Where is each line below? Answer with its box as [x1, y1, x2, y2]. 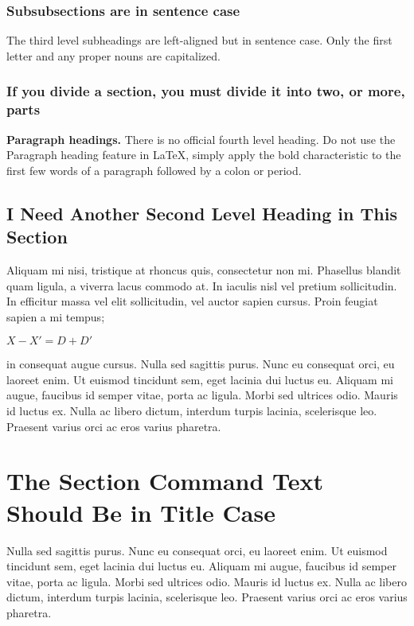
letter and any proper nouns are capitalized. [6, 47, 221, 64]
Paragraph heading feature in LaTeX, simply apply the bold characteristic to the [6, 146, 401, 163]
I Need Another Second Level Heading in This [6, 200, 397, 225]
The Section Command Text [6, 465, 324, 497]
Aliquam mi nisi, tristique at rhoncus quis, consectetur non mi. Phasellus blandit [6, 261, 401, 278]
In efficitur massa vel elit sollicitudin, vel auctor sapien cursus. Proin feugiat [6, 293, 378, 309]
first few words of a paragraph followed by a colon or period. [6, 161, 302, 178]
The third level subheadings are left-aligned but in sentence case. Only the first [6, 32, 393, 49]
